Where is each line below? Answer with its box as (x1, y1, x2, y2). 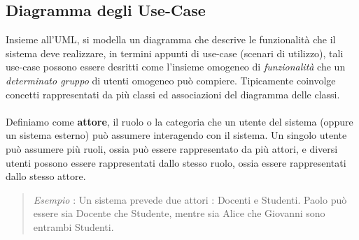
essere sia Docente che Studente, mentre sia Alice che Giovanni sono (33, 206, 325, 220)
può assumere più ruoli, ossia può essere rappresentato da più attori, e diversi (6, 141, 338, 156)
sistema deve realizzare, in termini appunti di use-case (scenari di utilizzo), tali (6, 45, 344, 60)
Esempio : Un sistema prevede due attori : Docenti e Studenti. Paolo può (33, 192, 347, 207)
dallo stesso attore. (6, 169, 86, 183)
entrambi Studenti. (33, 219, 114, 234)
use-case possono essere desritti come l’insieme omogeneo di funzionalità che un (6, 59, 346, 74)
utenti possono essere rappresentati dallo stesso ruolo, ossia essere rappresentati (6, 155, 346, 170)
